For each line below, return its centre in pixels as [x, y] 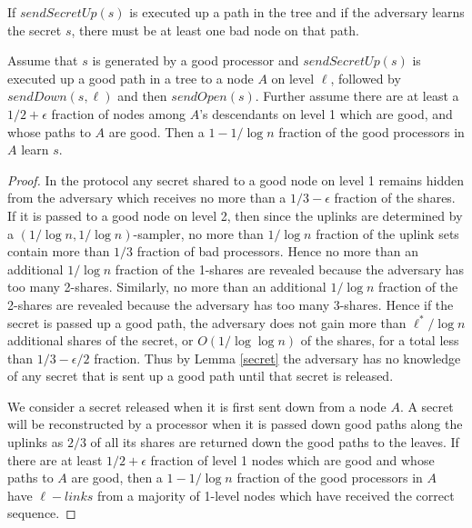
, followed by [366, 78]
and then [142, 96]
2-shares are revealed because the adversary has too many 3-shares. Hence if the [231, 304]
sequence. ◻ [42, 513]
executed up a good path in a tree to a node [131, 78]
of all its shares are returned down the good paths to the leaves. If [275, 442]
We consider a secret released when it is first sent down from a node [197, 406]
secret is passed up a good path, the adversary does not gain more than [207, 322]
